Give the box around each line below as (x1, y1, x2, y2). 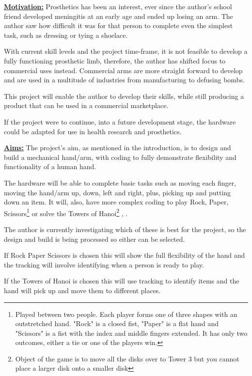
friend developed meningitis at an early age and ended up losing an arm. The (4, 11, 233, 21)
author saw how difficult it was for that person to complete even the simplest (4, 20, 233, 31)
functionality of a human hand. (4, 161, 96, 172)
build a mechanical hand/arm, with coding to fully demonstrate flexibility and (4, 152, 236, 162)
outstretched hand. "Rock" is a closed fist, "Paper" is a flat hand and (15, 318, 219, 329)
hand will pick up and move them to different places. (4, 285, 161, 295)
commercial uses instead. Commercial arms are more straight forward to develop (4, 65, 243, 75)
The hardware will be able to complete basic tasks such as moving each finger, (4, 177, 236, 188)
